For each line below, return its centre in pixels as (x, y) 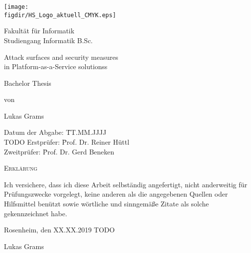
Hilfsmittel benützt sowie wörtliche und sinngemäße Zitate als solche (106, 204)
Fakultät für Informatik (39, 31)
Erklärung (21, 168)
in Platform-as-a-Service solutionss (56, 66)
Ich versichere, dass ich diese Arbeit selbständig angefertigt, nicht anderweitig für (126, 184)
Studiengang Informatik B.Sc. (48, 40)
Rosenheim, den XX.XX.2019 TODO (59, 230)
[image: (16, 7)
